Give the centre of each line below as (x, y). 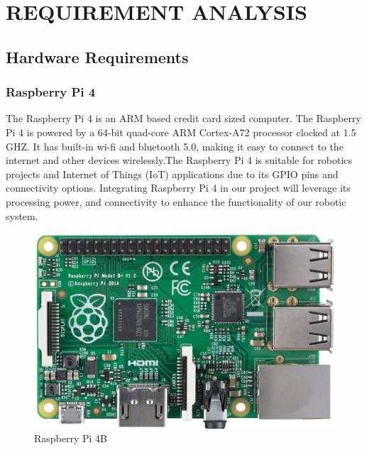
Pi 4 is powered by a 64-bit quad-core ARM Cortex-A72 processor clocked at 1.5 (181, 132)
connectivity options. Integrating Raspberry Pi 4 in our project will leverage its (178, 188)
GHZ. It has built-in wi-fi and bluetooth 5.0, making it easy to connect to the (175, 146)
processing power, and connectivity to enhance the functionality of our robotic (176, 201)
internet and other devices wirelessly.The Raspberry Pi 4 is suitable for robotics (179, 160)
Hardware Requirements (97, 56)
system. (22, 215)
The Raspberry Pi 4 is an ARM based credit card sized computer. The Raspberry (183, 118)
